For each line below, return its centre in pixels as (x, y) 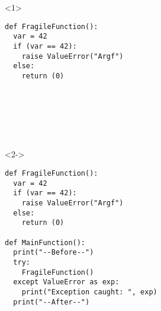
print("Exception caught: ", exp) (89, 292)
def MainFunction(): (45, 242)
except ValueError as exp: (66, 282)
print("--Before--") (54, 253)
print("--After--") (51, 302)
